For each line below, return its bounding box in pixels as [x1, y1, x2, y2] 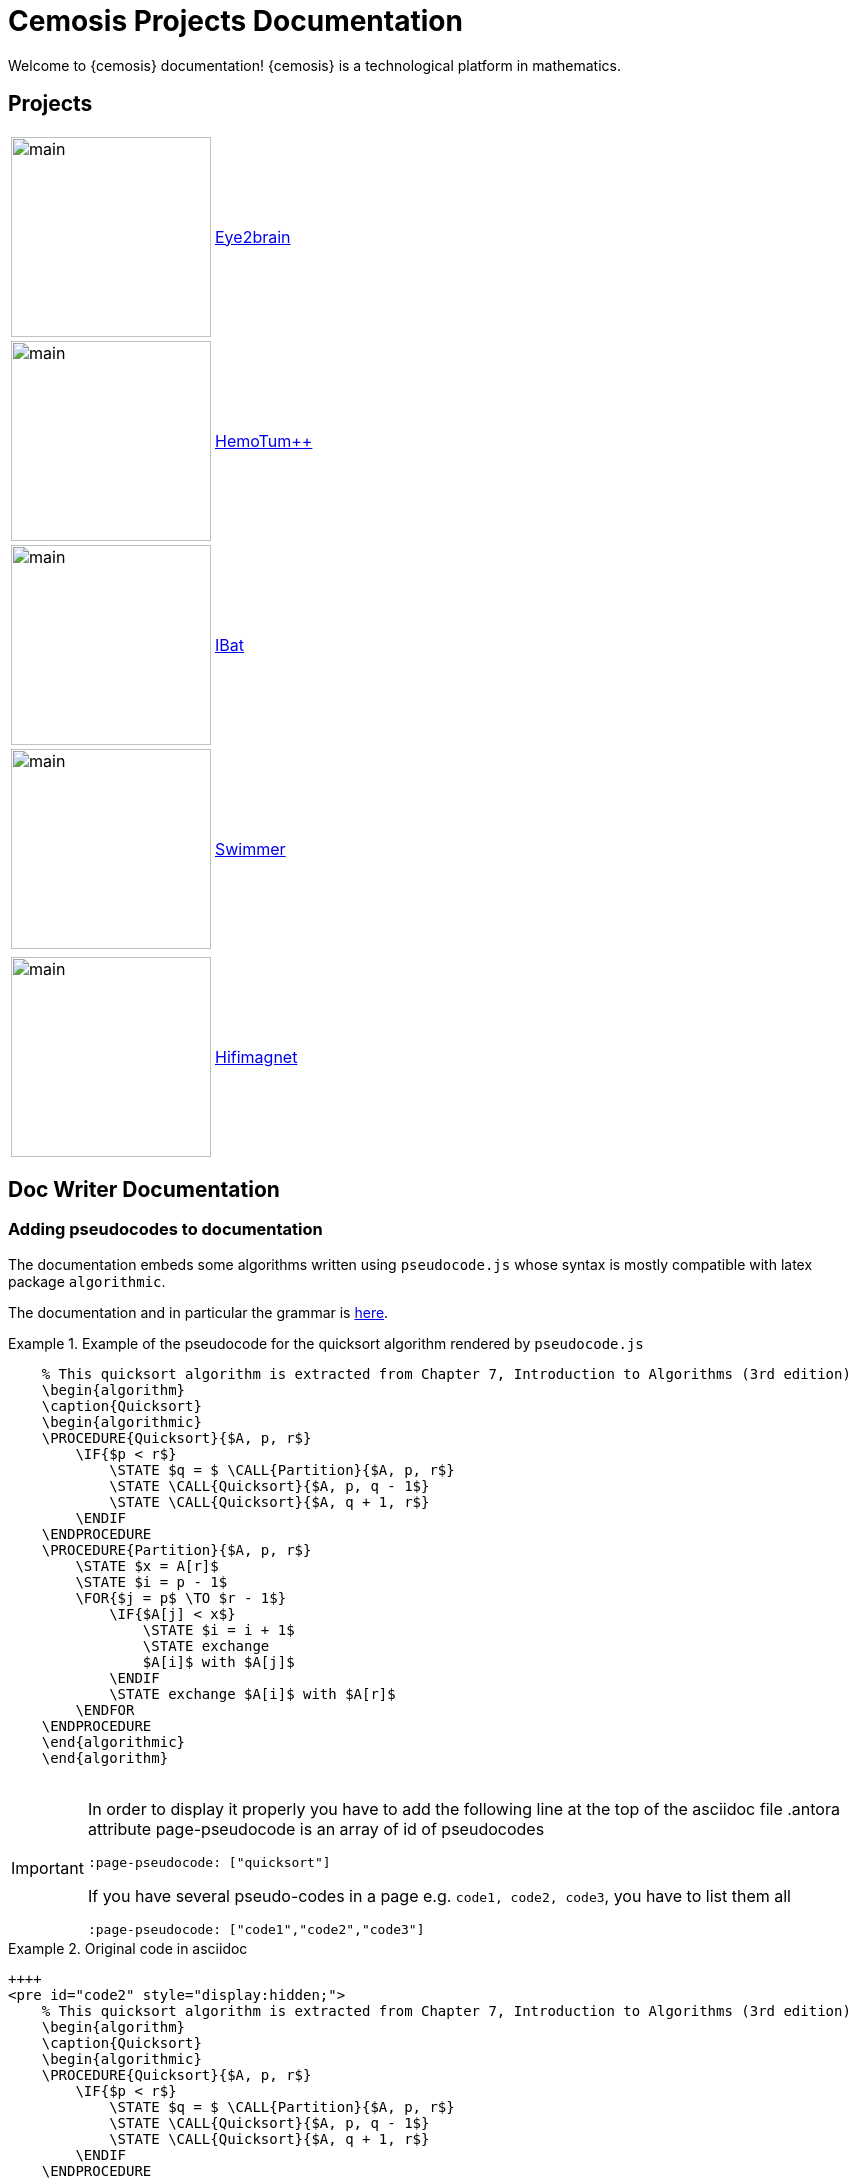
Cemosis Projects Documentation [8, 4, 463, 38]
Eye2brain [215, 226, 291, 247]
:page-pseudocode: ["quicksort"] [87, 1854, 331, 1870]
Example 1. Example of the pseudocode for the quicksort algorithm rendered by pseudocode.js [8, 1334, 644, 1352]
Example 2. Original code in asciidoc [8, 1939, 248, 1957]
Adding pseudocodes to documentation [8, 1219, 323, 1240]
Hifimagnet [215, 1046, 298, 1067]
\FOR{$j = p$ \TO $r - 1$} [75, 1589, 287, 1606]
